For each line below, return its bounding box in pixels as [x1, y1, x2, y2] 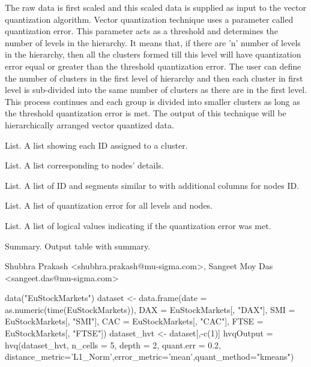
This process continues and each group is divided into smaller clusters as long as [5, 95, 300, 107]
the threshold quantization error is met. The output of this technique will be [5, 107, 286, 119]
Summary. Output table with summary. [5, 239, 151, 252]
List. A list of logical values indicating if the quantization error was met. [5, 219, 271, 231]
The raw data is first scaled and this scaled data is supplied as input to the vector [5, 1, 306, 13]
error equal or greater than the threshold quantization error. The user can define [5, 59, 301, 72]
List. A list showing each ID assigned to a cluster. [5, 139, 188, 151]
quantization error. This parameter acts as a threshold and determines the [5, 25, 278, 37]
